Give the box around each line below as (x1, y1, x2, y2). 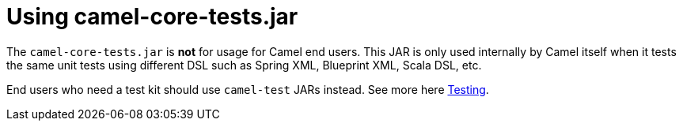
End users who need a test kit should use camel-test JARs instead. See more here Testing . (6, 82, 489, 96)
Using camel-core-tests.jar (6, 3, 298, 30)
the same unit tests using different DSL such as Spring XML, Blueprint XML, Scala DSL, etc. (6, 58, 482, 72)
